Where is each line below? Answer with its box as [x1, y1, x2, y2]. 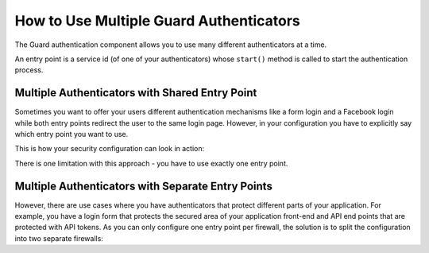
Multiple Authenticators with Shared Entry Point [14, 86, 257, 99]
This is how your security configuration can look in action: [14, 144, 205, 154]
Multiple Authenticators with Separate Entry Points [14, 179, 273, 193]
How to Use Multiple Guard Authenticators [14, 12, 301, 29]
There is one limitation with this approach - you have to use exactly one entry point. [14, 158, 288, 168]
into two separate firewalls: [14, 233, 103, 243]
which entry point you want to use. [14, 130, 129, 139]
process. [14, 65, 44, 75]
